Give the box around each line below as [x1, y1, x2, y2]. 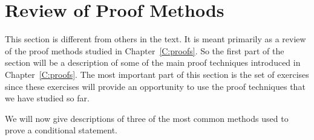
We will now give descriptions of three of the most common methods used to [5, 112, 289, 124]
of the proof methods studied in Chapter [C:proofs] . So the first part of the [5, 44, 284, 57]
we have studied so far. [5, 92, 90, 104]
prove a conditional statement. [5, 124, 118, 136]
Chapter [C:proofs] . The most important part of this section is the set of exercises [5, 68, 309, 80]
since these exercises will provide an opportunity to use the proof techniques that [5, 80, 306, 92]
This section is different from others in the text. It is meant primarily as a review [5, 33, 306, 45]
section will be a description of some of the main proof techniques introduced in [5, 56, 301, 69]
